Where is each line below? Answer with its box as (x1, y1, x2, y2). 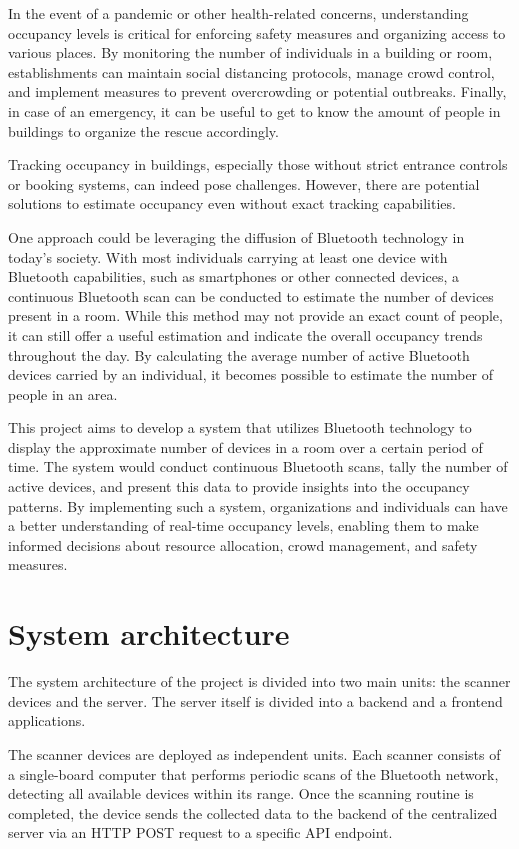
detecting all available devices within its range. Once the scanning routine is (8, 783, 474, 804)
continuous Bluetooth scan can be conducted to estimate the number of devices (8, 285, 494, 306)
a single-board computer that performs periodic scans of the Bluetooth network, (8, 763, 499, 784)
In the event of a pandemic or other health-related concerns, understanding (8, 3, 469, 23)
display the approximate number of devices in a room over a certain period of (8, 436, 483, 457)
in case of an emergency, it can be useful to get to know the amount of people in (8, 100, 501, 121)
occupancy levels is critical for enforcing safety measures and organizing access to (8, 22, 506, 43)
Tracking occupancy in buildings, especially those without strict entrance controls (8, 154, 508, 175)
